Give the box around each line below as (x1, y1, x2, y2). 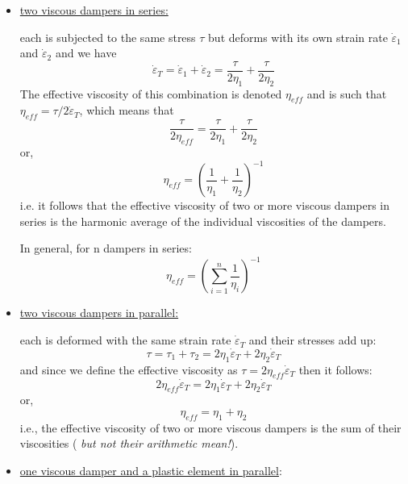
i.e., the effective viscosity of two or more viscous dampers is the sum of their (19, 419, 402, 436)
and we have (55, 44, 117, 61)
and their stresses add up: (248, 332, 377, 348)
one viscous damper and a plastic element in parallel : (19, 462, 282, 479)
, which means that (79, 102, 174, 119)
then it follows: (298, 361, 373, 378)
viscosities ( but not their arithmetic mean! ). (19, 435, 239, 452)
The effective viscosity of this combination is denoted (19, 85, 282, 102)
